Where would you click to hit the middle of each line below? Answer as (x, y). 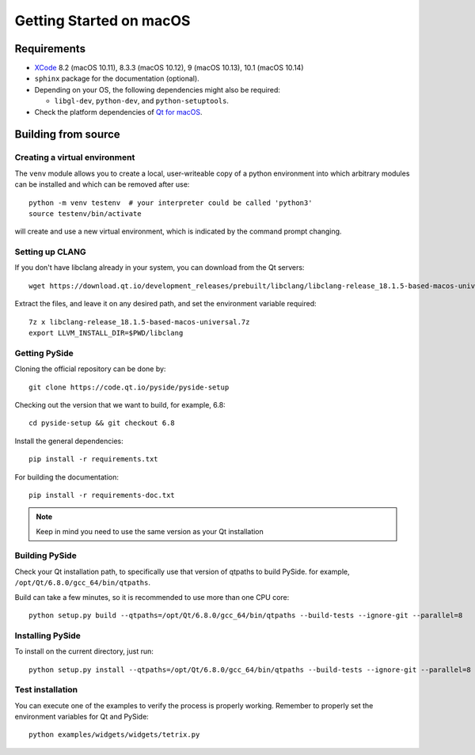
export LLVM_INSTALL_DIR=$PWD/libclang (106, 333)
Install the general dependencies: (69, 441)
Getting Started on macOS (103, 21)
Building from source (67, 135)
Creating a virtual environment (75, 157)
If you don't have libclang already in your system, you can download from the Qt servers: (160, 267)
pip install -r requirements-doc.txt (102, 495)
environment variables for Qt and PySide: (82, 717)
